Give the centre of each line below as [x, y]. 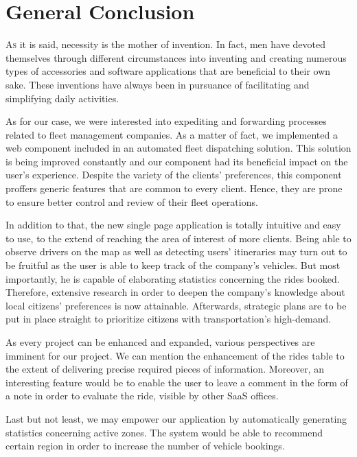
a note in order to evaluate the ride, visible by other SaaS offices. [142, 396]
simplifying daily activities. [62, 98]
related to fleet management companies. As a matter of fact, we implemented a [172, 134]
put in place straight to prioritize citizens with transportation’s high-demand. [169, 319]
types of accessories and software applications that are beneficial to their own [168, 71]
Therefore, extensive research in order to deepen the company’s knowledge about [175, 292]
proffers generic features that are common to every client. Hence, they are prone [174, 188]
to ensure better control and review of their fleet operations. [132, 201]
